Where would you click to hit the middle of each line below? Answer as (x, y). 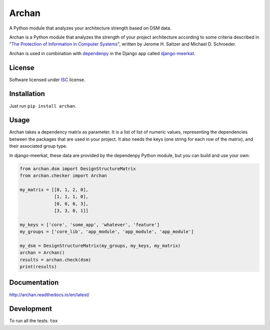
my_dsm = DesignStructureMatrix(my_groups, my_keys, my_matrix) (100, 246)
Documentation (34, 283)
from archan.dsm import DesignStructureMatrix (78, 169)
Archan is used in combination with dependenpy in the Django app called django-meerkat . (102, 53)
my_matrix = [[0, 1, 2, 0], (54, 190)
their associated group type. (38, 146)
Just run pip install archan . (43, 106)
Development (31, 309)
